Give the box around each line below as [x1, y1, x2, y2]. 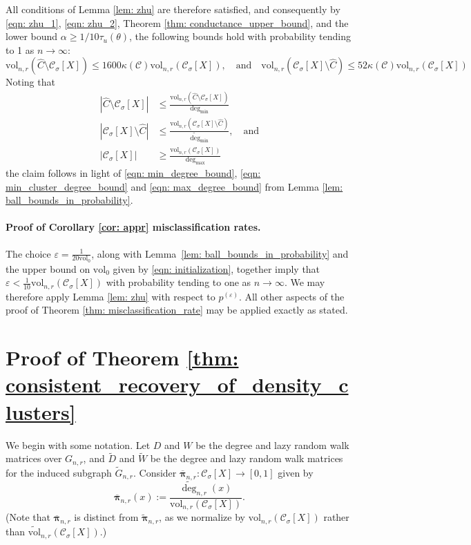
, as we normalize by [159, 510, 245, 524]
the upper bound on [6, 261, 90, 276]
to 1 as [6, 42, 35, 57]
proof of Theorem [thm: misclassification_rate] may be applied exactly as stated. [6, 303, 348, 317]
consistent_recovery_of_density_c [6, 370, 349, 399]
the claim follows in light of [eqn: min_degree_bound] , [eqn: [6, 165, 261, 180]
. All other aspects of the [238, 289, 345, 303]
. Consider [133, 465, 177, 479]
